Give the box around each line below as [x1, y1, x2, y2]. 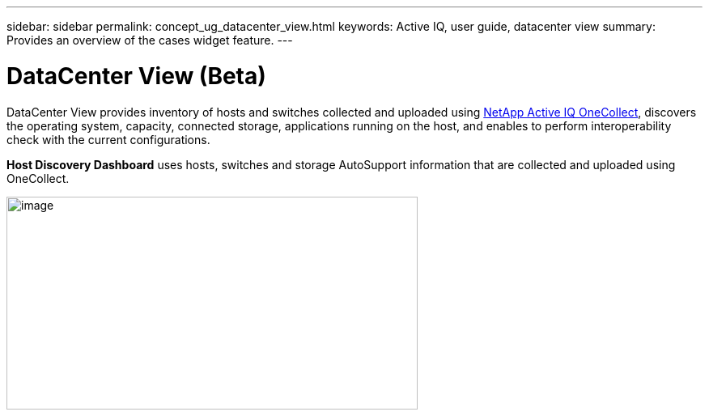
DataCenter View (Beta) [6, 62, 266, 90]
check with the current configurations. [6, 132, 210, 146]
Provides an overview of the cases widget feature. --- [6, 33, 293, 47]
